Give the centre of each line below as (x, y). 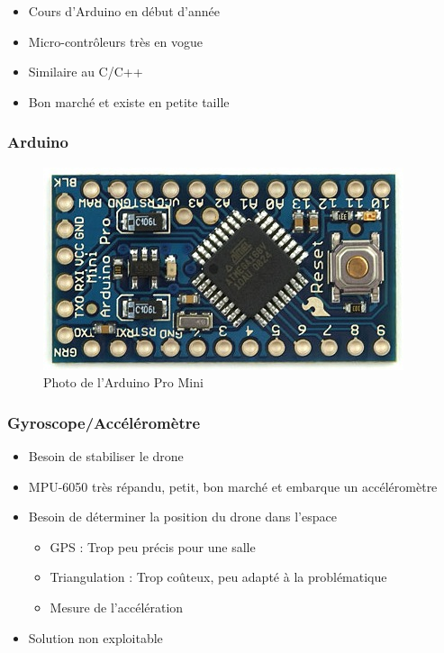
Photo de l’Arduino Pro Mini (123, 382)
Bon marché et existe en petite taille (129, 101)
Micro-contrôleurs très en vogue (115, 41)
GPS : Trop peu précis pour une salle (153, 546)
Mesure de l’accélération (117, 607)
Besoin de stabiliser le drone (106, 456)
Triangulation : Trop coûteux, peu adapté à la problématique (218, 577)
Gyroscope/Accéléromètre (104, 422)
